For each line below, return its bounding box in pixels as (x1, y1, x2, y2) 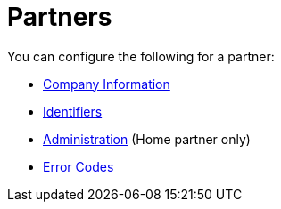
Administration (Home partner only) (43, 131, 251, 147)
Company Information (43, 76, 170, 92)
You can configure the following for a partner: (7, 48, 275, 64)
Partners (7, 2, 112, 32)
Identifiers (43, 103, 103, 119)
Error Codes (43, 158, 114, 174)
